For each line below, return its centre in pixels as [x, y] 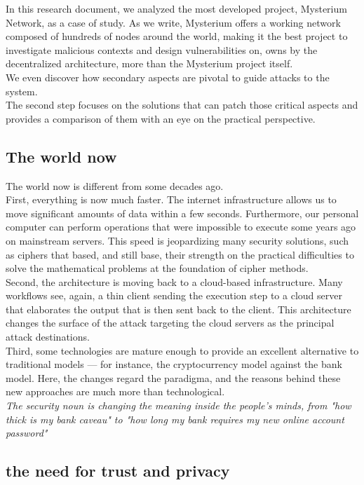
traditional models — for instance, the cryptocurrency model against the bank [174, 364]
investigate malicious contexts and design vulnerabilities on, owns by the [162, 49]
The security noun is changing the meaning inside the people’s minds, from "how [178, 405]
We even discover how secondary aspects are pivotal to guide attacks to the [168, 77]
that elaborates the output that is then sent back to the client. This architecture [178, 309]
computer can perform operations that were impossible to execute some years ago [181, 227]
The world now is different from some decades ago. [115, 185]
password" [27, 433]
